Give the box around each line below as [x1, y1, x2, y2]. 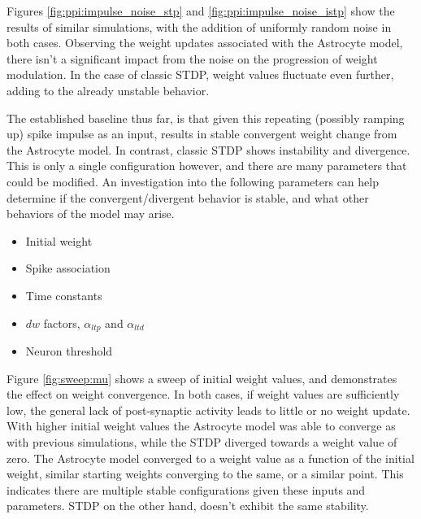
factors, [43, 314, 80, 331]
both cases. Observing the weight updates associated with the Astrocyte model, [7, 34, 403, 51]
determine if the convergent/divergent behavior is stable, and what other [7, 189, 369, 206]
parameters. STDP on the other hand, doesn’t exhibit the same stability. [7, 497, 369, 514]
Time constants [25, 286, 102, 303]
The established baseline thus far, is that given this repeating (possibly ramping [7, 109, 405, 126]
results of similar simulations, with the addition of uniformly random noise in [7, 18, 392, 35]
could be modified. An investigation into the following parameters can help [7, 172, 379, 190]
